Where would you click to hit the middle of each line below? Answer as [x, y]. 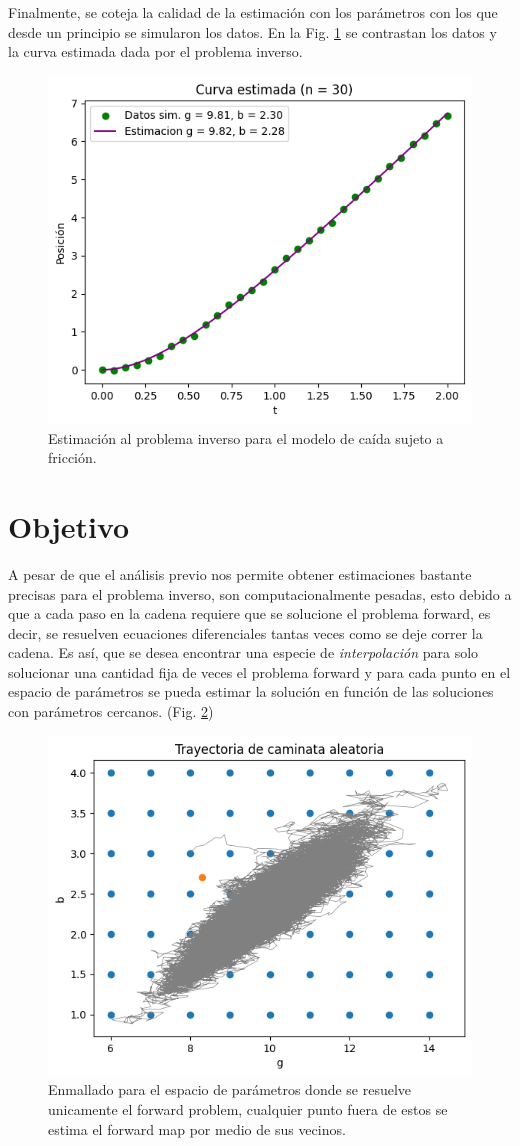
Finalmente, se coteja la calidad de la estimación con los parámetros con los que [253, 12]
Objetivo [69, 525]
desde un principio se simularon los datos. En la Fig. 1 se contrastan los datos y [252, 31]
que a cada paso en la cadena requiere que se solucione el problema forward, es [249, 613]
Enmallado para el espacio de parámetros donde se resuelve [230, 1089]
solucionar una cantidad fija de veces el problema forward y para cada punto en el [259, 671]
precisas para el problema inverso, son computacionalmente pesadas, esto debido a [260, 593]
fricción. [72, 457]
